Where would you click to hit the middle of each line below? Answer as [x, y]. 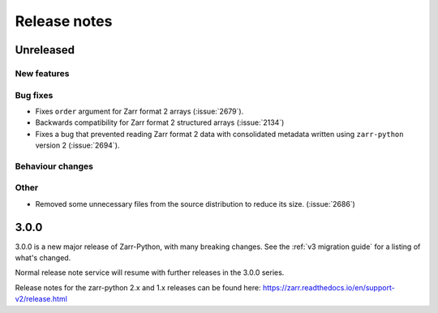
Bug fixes [34, 95]
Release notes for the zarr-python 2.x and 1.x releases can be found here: [138, 287]
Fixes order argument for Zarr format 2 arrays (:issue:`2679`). [140, 111]
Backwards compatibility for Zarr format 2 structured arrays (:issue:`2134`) [160, 122]
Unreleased [45, 50]
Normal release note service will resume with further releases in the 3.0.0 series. [150, 272]
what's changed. [43, 258]
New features [42, 73]
